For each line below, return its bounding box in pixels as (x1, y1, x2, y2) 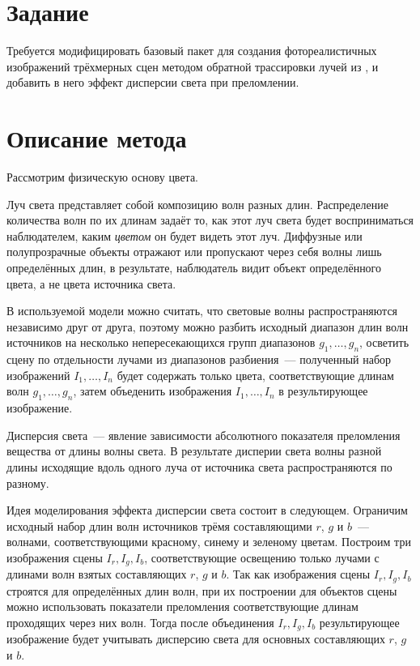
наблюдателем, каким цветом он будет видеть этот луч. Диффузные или (6, 227, 363, 244)
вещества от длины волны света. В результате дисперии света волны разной (6, 442, 382, 459)
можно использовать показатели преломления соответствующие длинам (6, 598, 358, 615)
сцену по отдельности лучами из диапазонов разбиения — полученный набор (6, 351, 392, 368)
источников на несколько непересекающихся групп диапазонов (6, 334, 316, 351)
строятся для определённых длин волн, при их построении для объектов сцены (6, 582, 397, 599)
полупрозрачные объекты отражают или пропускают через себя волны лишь (6, 243, 382, 260)
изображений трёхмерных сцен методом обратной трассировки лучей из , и (6, 58, 379, 75)
